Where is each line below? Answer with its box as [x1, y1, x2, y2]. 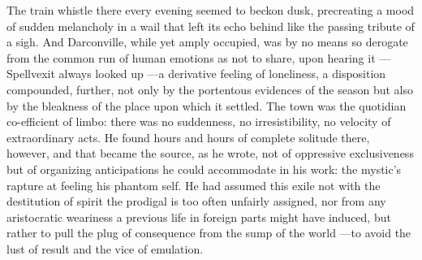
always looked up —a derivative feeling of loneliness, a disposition [58, 65, 386, 82]
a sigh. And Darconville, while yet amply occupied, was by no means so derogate [6, 33, 408, 50]
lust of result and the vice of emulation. [6, 240, 204, 257]
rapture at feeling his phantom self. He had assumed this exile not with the [6, 176, 381, 193]
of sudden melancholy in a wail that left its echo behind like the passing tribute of [6, 17, 415, 34]
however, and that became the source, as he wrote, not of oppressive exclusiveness [6, 145, 414, 162]
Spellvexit [6, 65, 55, 82]
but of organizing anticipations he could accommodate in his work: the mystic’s [6, 160, 402, 177]
